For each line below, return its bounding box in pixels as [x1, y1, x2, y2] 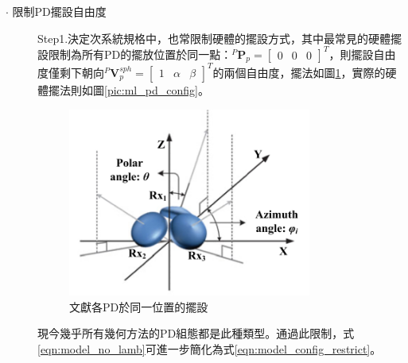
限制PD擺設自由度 [12, 3, 107, 19]
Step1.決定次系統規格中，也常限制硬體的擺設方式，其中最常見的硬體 [37, 29, 391, 46]
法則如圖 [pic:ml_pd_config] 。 [59, 81, 209, 98]
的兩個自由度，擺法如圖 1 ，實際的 [212, 64, 386, 80]
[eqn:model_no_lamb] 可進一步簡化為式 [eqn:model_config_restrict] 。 [37, 340, 382, 357]
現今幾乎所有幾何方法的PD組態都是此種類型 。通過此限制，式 [37, 325, 355, 342]
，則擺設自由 [328, 45, 396, 62]
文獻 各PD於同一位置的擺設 [69, 298, 208, 315]
